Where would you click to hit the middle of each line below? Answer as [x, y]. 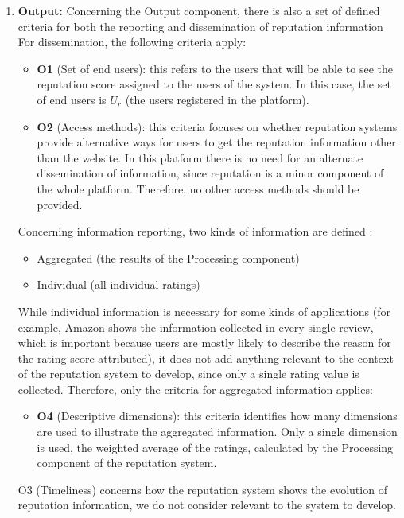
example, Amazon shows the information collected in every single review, [196, 327]
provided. [60, 204]
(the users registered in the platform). [217, 99]
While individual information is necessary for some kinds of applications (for [204, 311]
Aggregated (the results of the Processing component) [168, 257]
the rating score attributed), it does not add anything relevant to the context [206, 358]
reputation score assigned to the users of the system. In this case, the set [214, 84]
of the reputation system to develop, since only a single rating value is [188, 374]
